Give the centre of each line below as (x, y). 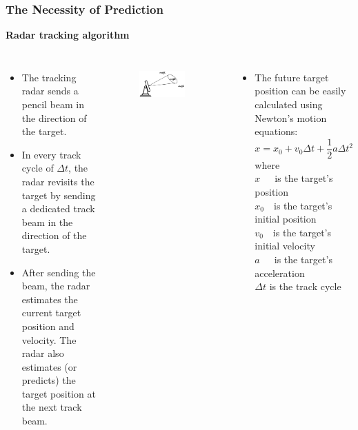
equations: (276, 131)
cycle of (38, 168)
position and (48, 326)
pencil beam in (53, 104)
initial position (286, 219)
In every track (51, 154)
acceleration (280, 273)
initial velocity (285, 246)
